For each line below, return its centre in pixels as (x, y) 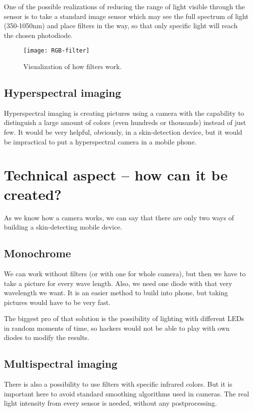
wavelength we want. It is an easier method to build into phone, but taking (116, 293)
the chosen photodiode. (38, 35)
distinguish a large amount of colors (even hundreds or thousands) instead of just (125, 122)
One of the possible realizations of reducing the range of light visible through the (125, 6)
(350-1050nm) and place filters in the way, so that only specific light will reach (121, 26)
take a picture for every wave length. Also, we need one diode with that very (118, 283)
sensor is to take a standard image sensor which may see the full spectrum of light (126, 16)
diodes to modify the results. (47, 337)
